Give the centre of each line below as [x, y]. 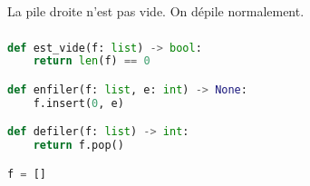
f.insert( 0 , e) [78, 103]
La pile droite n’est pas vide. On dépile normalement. [156, 11]
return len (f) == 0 [92, 61]
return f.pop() [78, 146]
